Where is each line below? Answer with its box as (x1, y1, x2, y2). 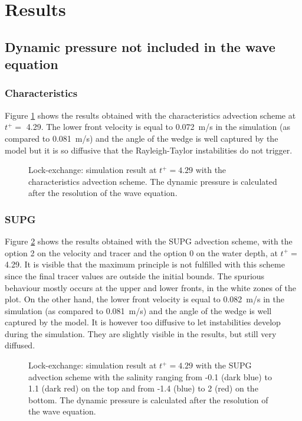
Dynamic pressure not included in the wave (5, 37, 275, 56)
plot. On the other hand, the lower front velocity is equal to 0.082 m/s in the (5, 293, 284, 305)
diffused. (5, 339, 35, 351)
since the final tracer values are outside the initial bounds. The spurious (5, 269, 265, 282)
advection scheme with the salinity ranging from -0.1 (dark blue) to (28, 370, 272, 383)
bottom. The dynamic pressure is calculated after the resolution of (28, 393, 268, 406)
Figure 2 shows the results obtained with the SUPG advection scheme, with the (5, 235, 293, 247)
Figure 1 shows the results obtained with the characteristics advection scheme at (5, 109, 296, 121)
